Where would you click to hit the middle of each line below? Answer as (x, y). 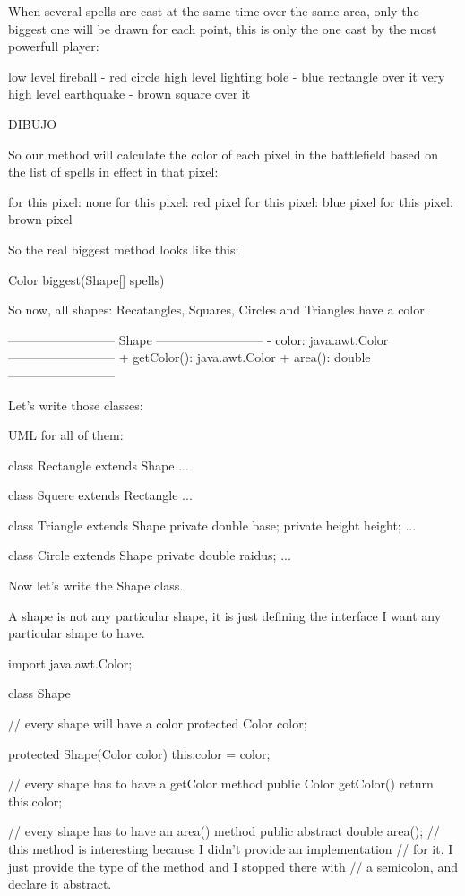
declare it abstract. (60, 884)
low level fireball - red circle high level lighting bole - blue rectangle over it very (227, 76)
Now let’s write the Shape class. (96, 586)
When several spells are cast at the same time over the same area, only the (214, 11)
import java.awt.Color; (70, 663)
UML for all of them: (66, 435)
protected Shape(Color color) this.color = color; (139, 753)
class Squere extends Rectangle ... (100, 495)
